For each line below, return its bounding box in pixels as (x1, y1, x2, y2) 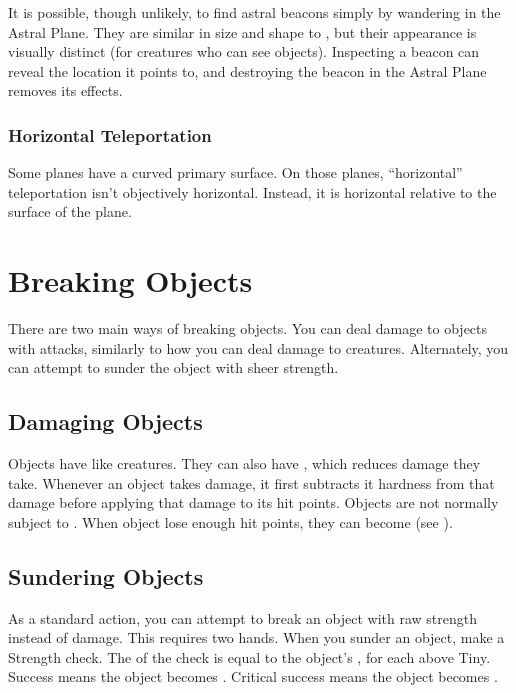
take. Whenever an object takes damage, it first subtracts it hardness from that (8, 472, 495, 493)
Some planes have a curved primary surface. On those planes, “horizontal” (8, 162, 463, 183)
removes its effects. (8, 80, 123, 101)
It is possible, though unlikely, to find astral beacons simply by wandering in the (8, 2, 501, 22)
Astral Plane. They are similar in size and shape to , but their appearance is (8, 21, 477, 42)
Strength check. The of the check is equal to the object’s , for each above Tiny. (8, 646, 491, 667)
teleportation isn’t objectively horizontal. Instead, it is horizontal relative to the (8, 181, 497, 202)
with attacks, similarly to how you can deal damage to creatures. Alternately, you (8, 337, 509, 358)
